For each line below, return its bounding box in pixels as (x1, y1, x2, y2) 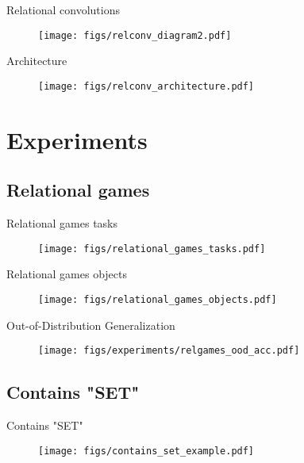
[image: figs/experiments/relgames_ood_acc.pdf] (38, 345, 300, 357)
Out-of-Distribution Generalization (6, 316, 175, 333)
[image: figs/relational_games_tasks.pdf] (38, 243, 266, 254)
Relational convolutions (6, 2, 121, 17)
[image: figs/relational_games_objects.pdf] (38, 293, 277, 305)
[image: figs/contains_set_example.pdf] (38, 445, 255, 457)
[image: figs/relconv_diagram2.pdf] (38, 29, 232, 41)
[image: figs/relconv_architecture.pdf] (38, 80, 255, 92)
